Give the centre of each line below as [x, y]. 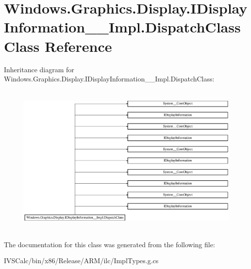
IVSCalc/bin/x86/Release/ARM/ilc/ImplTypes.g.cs [81, 261]
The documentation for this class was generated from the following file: [109, 244]
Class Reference [58, 46]
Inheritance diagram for [39, 69]
